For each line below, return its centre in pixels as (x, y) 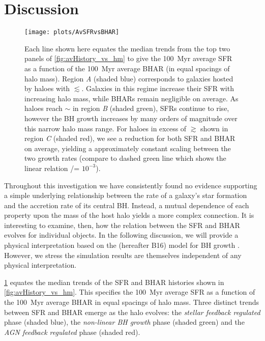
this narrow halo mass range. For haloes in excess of (106, 128)
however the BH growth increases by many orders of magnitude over (131, 118)
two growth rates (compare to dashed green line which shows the (125, 158)
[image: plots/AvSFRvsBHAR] (72, 32)
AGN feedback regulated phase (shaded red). (72, 332)
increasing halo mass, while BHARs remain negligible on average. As (131, 98)
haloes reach (43, 108)
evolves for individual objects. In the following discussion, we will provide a (121, 235)
